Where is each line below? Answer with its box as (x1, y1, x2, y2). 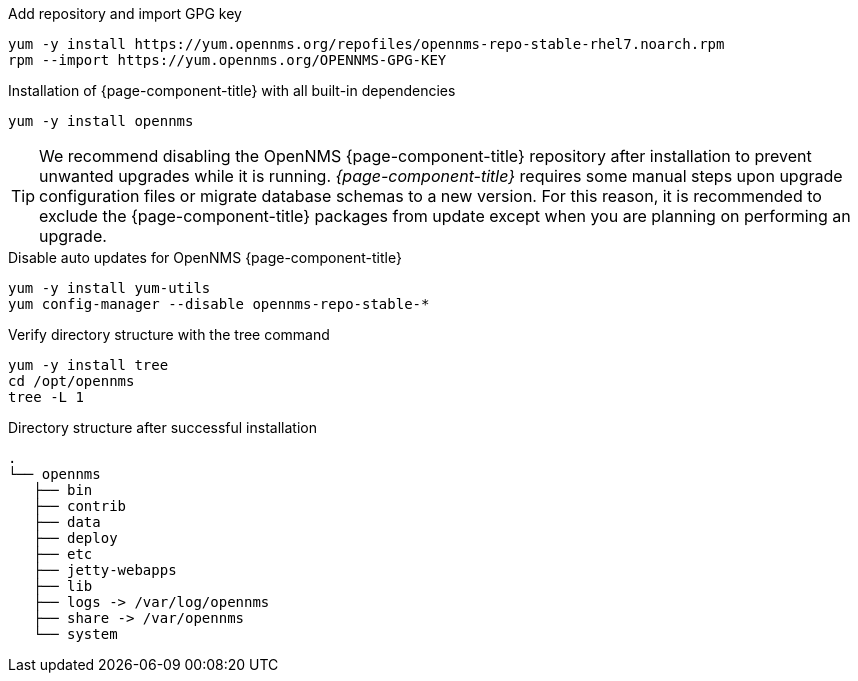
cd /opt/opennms (8, 373, 135, 389)
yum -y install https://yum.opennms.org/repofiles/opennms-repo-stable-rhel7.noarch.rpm (8, 36, 725, 52)
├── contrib (33, 498, 127, 514)
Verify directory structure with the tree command (8, 326, 330, 343)
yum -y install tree (8, 357, 169, 373)
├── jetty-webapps (33, 562, 177, 578)
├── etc (33, 546, 93, 562)
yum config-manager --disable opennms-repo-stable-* (8, 296, 430, 312)
